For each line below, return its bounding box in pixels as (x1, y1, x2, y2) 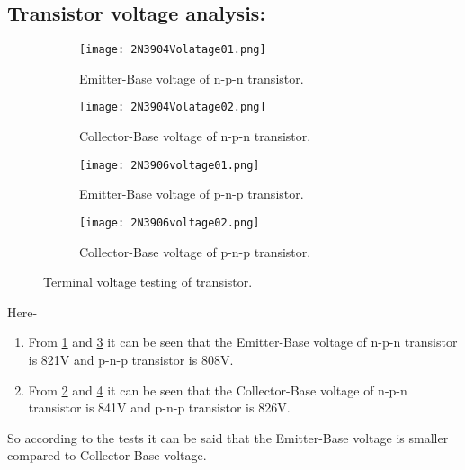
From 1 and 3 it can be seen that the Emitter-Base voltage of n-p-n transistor (28, 333, 458, 351)
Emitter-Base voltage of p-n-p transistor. (79, 184, 304, 203)
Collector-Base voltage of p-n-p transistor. (79, 242, 311, 261)
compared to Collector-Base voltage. (7, 446, 207, 465)
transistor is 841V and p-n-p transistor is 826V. (28, 398, 291, 417)
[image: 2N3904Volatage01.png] (79, 43, 266, 57)
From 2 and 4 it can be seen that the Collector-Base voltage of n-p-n (28, 380, 407, 399)
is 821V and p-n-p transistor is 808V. (28, 350, 234, 368)
